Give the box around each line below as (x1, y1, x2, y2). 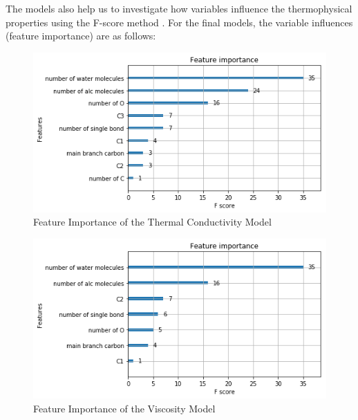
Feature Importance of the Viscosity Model (33, 401, 216, 415)
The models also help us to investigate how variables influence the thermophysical (6, 1, 352, 15)
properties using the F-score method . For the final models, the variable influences (6, 15, 353, 29)
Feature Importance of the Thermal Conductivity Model (33, 214, 272, 229)
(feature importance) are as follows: (6, 28, 156, 43)
